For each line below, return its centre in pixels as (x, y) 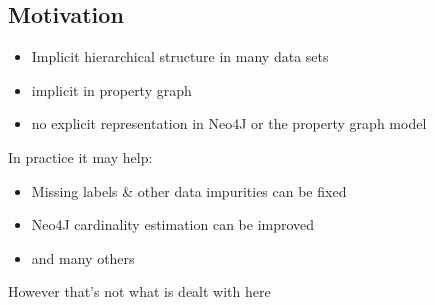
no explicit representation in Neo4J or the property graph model (229, 123)
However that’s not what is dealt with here (139, 291)
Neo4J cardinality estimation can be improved (173, 224)
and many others (83, 257)
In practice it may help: (80, 156)
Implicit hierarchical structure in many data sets (180, 56)
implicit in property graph (111, 89)
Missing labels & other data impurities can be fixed (189, 190)
